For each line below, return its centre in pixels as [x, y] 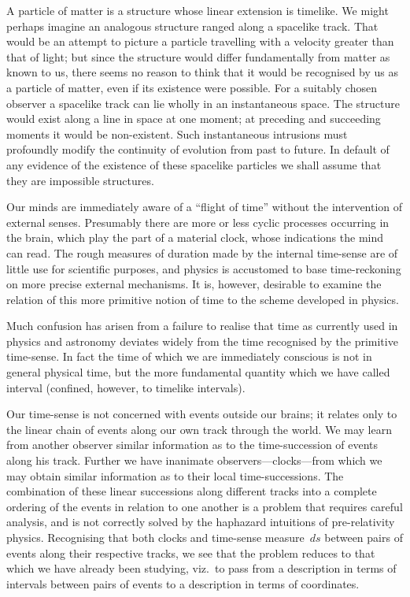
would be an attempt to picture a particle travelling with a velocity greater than [200, 41]
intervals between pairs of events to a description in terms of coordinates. [183, 583]
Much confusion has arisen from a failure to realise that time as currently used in [202, 326]
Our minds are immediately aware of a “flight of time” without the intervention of [205, 207]
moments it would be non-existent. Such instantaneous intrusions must [177, 133]
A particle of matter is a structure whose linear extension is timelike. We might [198, 10]
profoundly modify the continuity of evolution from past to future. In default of [198, 149]
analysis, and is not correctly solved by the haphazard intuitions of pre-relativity [201, 522]
